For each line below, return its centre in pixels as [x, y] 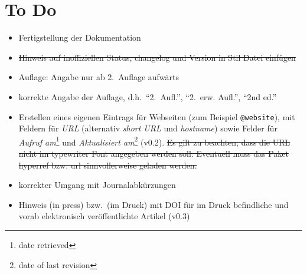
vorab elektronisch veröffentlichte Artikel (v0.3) [104, 216]
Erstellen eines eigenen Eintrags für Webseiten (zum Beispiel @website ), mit [157, 116]
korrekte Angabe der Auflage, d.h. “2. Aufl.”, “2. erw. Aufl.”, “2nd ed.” [148, 96]
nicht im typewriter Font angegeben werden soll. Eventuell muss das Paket [153, 153]
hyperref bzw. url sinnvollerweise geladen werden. [108, 165]
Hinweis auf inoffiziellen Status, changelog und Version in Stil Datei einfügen [157, 57]
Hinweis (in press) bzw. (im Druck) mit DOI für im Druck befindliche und [153, 204]
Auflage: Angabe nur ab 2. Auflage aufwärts [99, 77]
